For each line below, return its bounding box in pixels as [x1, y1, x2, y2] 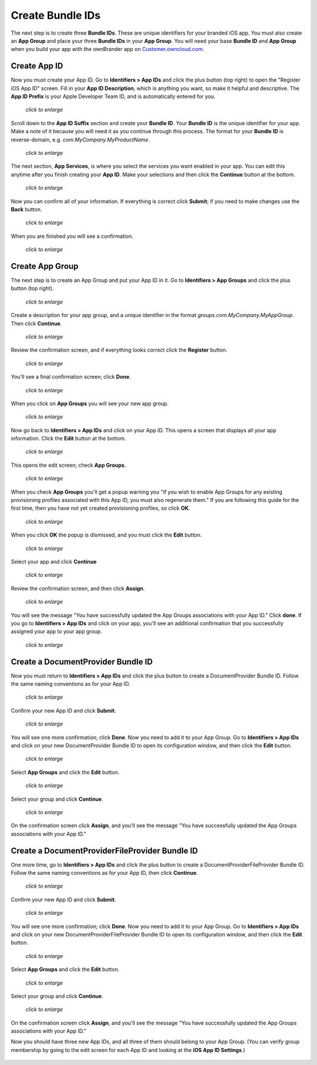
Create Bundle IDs [11, 9, 101, 22]
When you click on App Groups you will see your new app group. [11, 400, 169, 407]
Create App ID [11, 61, 63, 71]
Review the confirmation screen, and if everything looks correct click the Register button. [11, 346, 228, 353]
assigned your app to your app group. [11, 628, 103, 635]
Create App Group [11, 261, 79, 271]
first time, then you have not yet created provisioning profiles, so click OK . [11, 505, 191, 512]
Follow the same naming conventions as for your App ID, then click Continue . [11, 869, 198, 876]
